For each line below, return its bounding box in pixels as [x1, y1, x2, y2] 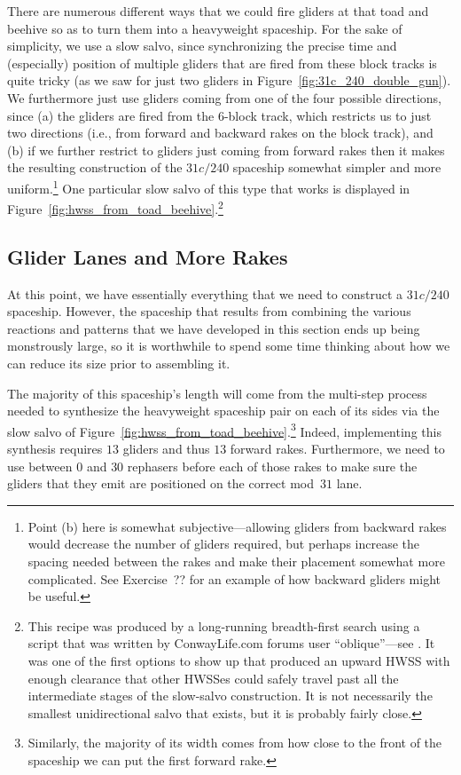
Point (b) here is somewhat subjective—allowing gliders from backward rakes [27, 517, 447, 535]
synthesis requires [7, 439, 103, 458]
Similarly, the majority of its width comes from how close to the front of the [27, 733, 442, 752]
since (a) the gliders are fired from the [7, 106, 215, 124]
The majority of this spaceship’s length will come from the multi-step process [7, 384, 427, 402]
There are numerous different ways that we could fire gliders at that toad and [7, 2, 429, 20]
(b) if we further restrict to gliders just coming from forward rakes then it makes [7, 140, 445, 159]
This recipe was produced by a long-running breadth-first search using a [27, 616, 420, 635]
